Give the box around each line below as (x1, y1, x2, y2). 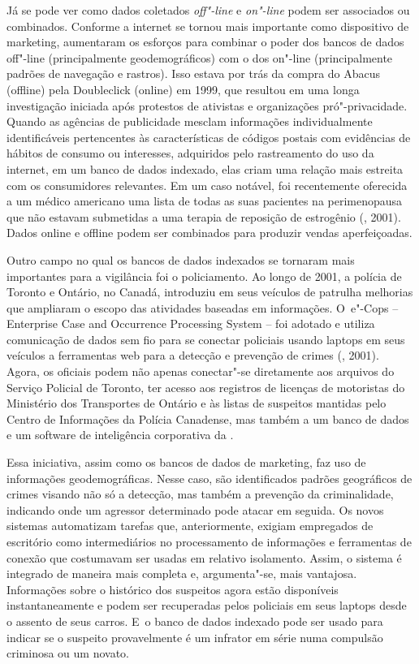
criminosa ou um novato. (6, 645, 130, 662)
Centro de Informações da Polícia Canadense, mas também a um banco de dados (6, 410, 409, 427)
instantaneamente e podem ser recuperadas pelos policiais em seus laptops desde (6, 597, 407, 614)
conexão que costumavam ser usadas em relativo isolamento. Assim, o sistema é (6, 549, 402, 566)
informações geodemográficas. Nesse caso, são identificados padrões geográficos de (6, 469, 413, 486)
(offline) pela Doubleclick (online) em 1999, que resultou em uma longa (6, 80, 360, 97)
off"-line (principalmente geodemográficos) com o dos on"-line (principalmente (6, 49, 393, 66)
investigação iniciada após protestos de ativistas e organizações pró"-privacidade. (6, 97, 408, 114)
